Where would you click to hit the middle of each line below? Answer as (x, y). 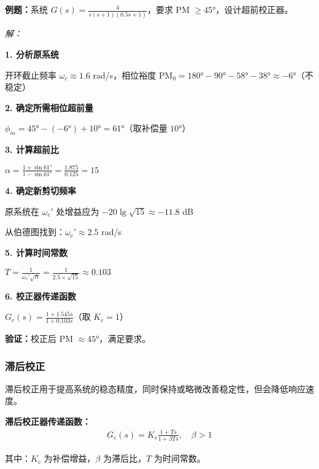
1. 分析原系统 (32, 54)
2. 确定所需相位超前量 (49, 107)
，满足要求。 (125, 339)
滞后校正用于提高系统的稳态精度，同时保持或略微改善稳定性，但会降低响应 (155, 388)
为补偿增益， (70, 458)
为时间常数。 (180, 458)
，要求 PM (168, 9)
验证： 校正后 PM (39, 339)
